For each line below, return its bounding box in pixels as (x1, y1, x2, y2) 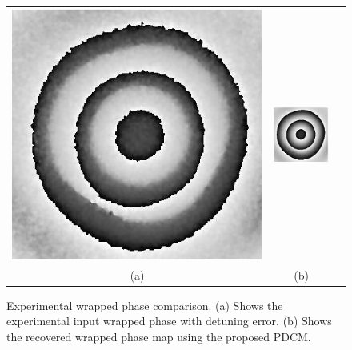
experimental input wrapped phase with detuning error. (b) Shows (6, 312, 332, 329)
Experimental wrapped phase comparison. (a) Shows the (6, 296, 283, 313)
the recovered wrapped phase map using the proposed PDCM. (6, 328, 311, 345)
